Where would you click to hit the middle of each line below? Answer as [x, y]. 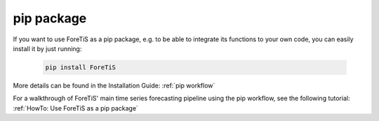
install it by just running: [47, 48]
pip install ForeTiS [80, 67]
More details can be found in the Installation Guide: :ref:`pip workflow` [114, 85]
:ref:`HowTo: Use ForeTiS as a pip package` [75, 108]
